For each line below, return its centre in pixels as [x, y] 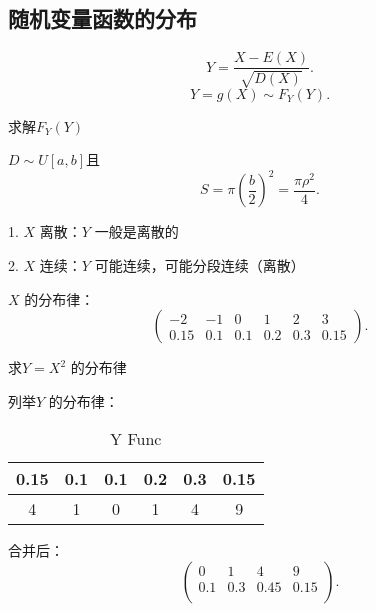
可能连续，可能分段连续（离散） [199, 264]
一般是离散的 [136, 231]
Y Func [136, 439]
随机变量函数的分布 [102, 18]
